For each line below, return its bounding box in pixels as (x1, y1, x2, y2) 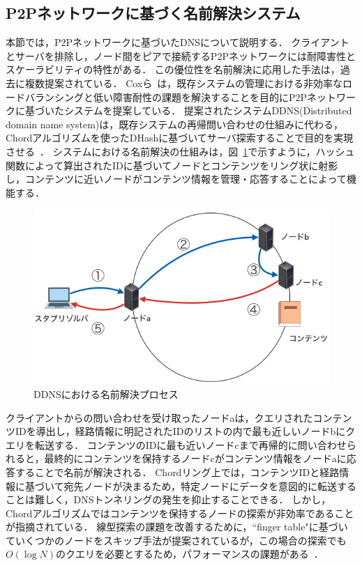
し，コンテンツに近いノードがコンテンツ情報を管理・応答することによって (6, 171, 347, 186)
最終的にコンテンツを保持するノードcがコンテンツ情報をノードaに (44, 451, 347, 466)
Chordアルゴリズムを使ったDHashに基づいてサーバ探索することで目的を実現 (6, 130, 354, 145)
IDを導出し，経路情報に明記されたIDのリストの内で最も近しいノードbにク (15, 424, 356, 438)
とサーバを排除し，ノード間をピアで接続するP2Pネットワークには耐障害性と (6, 48, 356, 63)
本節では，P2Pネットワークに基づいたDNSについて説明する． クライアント (6, 35, 349, 49)
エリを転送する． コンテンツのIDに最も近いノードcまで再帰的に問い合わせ (6, 437, 347, 452)
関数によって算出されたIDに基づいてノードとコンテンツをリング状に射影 (6, 158, 338, 172)
